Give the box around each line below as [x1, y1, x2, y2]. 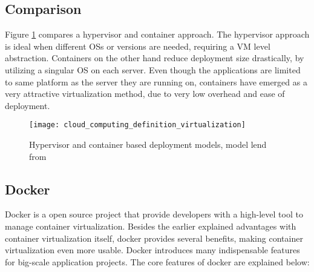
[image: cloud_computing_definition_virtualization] [29, 121, 246, 130]
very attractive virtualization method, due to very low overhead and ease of [5, 87, 285, 100]
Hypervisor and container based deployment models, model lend [29, 138, 267, 151]
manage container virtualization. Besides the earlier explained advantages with [5, 220, 296, 232]
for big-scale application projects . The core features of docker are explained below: [5, 255, 310, 268]
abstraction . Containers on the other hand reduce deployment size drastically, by [5, 51, 304, 64]
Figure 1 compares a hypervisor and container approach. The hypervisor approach [5, 28, 310, 41]
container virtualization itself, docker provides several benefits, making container [5, 231, 303, 244]
